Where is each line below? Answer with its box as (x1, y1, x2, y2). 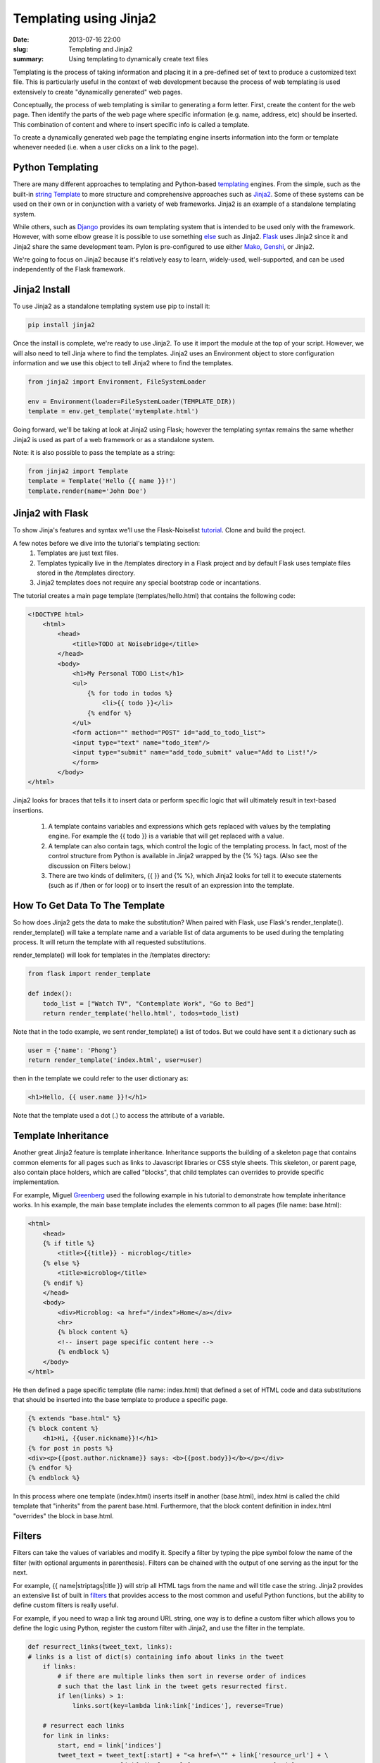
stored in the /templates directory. (37, 568, 135, 577)
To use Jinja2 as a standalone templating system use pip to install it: (13, 302, 210, 310)
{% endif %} (42, 1279, 84, 1287)
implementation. (13, 1178, 60, 1186)
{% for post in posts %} (27, 1444, 114, 1452)
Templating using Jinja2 (13, 11, 157, 26)
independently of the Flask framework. (13, 265, 126, 274)
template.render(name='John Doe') (27, 487, 147, 495)
